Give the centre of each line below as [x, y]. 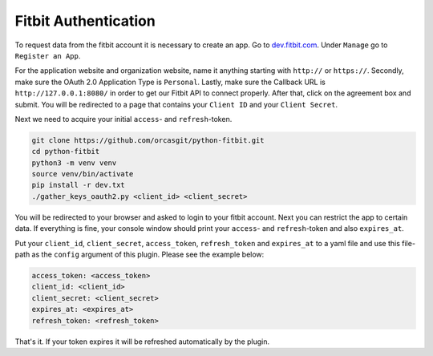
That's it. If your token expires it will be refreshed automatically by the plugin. [142, 342]
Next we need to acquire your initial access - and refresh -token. [123, 119]
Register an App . [48, 55]
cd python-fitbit [66, 152]
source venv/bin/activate [83, 174]
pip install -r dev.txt [79, 185]
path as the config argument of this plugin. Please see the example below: [140, 254]
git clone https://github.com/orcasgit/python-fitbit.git [148, 140]
